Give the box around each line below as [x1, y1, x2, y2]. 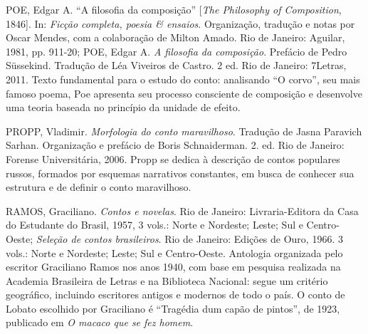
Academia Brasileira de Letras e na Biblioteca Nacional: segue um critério [6, 273, 328, 288]
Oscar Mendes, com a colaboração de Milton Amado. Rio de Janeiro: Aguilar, [6, 30, 345, 45]
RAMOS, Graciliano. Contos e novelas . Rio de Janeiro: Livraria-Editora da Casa [6, 203, 359, 218]
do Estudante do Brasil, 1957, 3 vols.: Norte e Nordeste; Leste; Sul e [6, 217, 303, 232]
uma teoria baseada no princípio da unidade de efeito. [6, 100, 241, 115]
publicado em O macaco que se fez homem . [6, 315, 194, 330]
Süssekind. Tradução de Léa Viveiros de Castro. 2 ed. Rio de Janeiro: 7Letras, [6, 58, 347, 73]
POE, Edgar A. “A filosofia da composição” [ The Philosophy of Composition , [6, 2, 342, 16]
